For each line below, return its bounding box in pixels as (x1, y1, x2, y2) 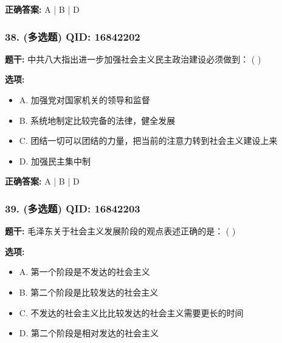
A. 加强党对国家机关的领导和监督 (19, 93, 150, 106)
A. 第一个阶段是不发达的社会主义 (19, 265, 150, 278)
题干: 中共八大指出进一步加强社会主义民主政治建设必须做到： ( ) (5, 52, 261, 65)
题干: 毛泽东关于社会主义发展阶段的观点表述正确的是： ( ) (5, 225, 236, 237)
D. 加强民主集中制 (19, 154, 91, 167)
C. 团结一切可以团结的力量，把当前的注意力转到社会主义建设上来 (19, 134, 278, 147)
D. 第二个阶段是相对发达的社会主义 (19, 327, 159, 339)
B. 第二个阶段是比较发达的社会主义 (19, 285, 159, 298)
